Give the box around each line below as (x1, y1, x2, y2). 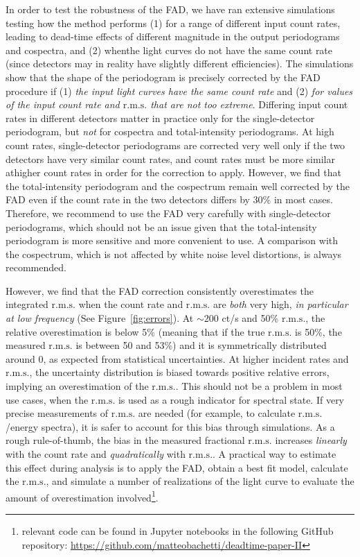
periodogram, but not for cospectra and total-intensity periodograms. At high (6, 124, 334, 139)
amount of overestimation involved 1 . (6, 488, 159, 504)
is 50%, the (295, 324, 342, 339)
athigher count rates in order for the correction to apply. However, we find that (6, 165, 341, 180)
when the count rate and (78, 297, 183, 311)
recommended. (6, 260, 66, 275)
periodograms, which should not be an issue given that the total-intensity (6, 219, 317, 234)
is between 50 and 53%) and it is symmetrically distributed (75, 338, 327, 352)
